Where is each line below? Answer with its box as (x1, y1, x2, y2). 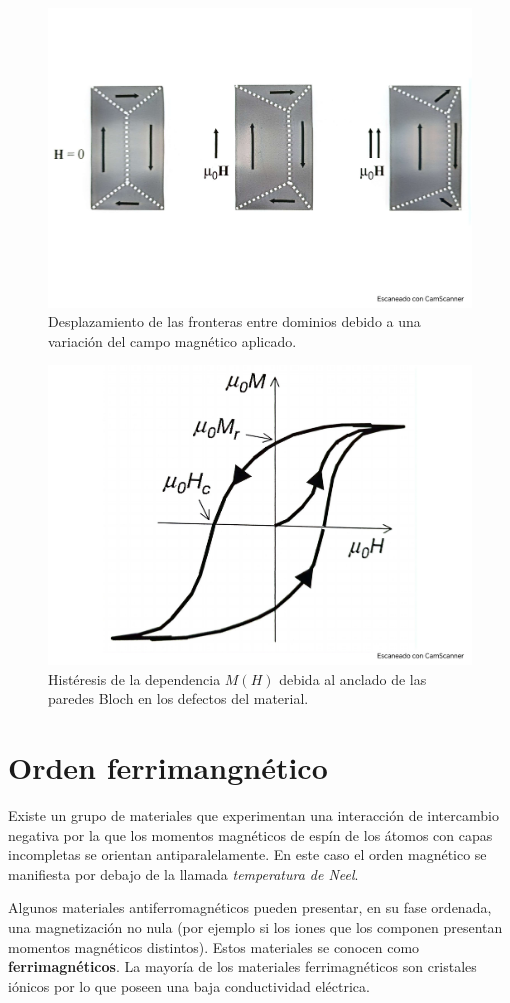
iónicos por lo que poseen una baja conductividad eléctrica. (8, 975, 370, 996)
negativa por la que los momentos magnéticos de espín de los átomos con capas (8, 824, 493, 845)
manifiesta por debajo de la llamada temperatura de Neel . (8, 863, 359, 884)
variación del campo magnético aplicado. (48, 330, 297, 351)
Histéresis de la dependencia (48, 668, 221, 689)
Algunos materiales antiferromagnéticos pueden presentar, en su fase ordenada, (8, 897, 492, 918)
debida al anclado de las (279, 668, 427, 689)
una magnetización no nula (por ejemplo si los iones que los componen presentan (8, 916, 503, 937)
